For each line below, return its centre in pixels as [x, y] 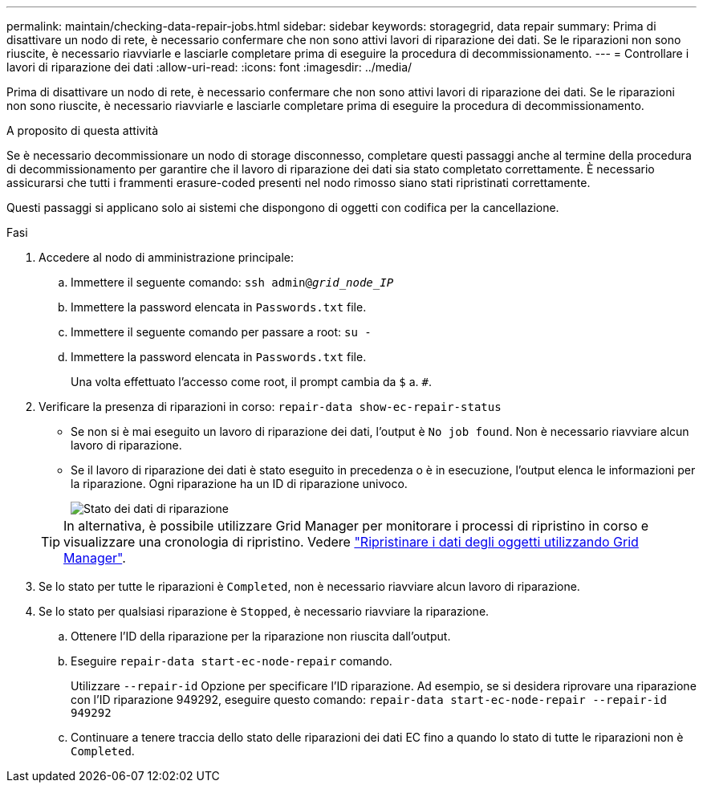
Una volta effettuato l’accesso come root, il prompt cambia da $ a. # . [252, 382]
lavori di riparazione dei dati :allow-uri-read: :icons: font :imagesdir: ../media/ [209, 67]
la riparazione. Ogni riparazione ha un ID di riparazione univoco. [239, 484]
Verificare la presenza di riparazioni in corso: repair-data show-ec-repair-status [270, 407]
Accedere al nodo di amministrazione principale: [166, 257]
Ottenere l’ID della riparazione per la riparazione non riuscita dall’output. [261, 636]
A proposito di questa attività [83, 130]
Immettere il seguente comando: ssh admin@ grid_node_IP [232, 282]
